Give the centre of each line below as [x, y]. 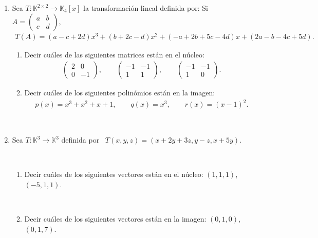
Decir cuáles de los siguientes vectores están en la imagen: [115, 219]
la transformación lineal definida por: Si [146, 8]
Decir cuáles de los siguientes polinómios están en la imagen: [120, 93]
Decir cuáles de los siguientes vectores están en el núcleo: [114, 174]
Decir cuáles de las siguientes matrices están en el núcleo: [114, 54]
